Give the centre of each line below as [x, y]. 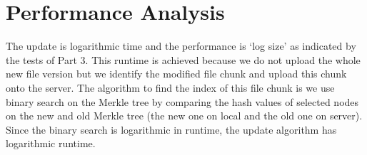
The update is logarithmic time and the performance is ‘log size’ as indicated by [181, 46]
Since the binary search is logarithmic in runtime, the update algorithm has [171, 129]
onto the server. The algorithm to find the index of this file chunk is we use [170, 87]
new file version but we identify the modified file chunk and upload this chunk [176, 74]
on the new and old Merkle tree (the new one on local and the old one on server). [184, 116]
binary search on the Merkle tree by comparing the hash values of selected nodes [182, 101]
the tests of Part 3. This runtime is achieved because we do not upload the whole [183, 59]
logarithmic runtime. [51, 143]
